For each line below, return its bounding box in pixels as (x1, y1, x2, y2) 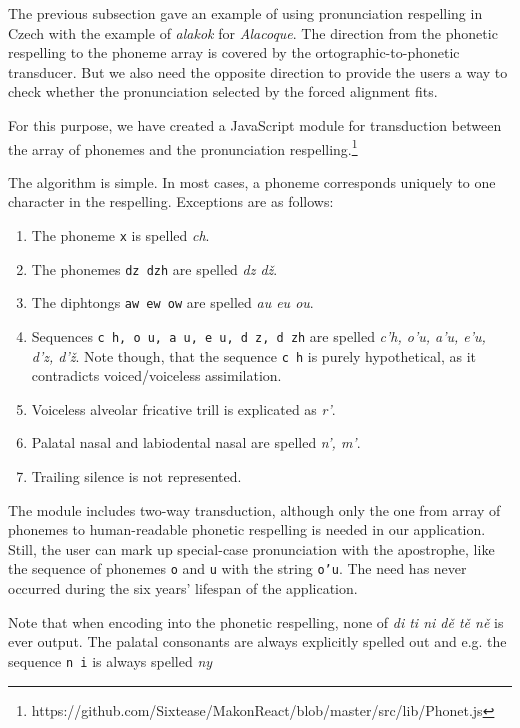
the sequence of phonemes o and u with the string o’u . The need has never (8, 558, 467, 579)
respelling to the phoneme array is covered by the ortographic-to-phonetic (8, 42, 460, 63)
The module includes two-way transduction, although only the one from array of (8, 499, 501, 520)
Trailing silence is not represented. (31, 466, 242, 487)
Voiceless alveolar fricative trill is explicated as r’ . (31, 398, 336, 419)
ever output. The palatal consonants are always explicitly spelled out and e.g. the (8, 631, 507, 652)
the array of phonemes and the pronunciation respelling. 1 (8, 135, 358, 159)
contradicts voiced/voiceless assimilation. (31, 365, 282, 386)
